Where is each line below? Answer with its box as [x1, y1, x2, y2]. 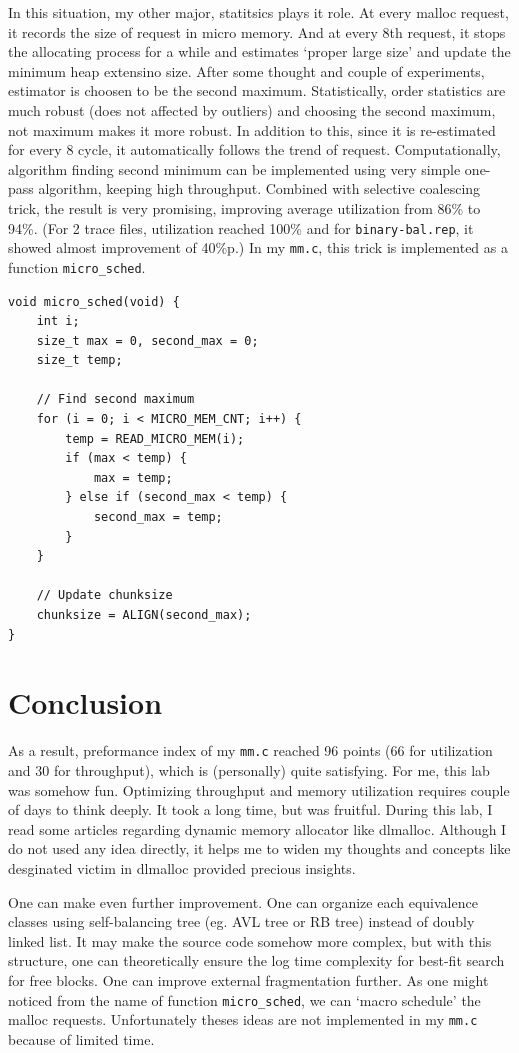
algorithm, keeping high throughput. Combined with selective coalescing [38, 178, 481, 199]
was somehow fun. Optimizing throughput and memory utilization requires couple [8, 779, 510, 800]
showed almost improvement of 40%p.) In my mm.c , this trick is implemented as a [8, 237, 508, 258]
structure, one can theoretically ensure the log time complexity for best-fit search [8, 950, 505, 971]
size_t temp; [36, 353, 123, 368]
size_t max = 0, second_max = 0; [36, 333, 259, 348]
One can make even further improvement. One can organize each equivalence [8, 891, 478, 912]
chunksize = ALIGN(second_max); [36, 608, 252, 622]
